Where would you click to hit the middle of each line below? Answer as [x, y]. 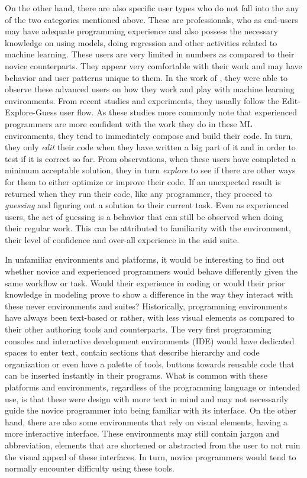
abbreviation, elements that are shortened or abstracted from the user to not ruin [153, 445]
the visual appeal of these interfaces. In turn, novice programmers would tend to [151, 456]
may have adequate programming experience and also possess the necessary [141, 31]
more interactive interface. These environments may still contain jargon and [142, 433]
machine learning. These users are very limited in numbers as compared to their [150, 54]
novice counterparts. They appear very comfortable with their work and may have [153, 65]
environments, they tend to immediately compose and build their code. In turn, [149, 135]
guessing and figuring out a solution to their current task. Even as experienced [147, 205]
